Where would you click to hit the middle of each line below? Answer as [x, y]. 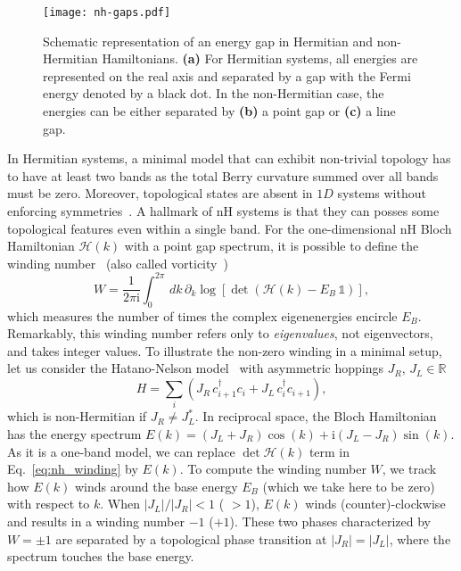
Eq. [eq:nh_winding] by [73, 469]
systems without [382, 193]
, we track [409, 469]
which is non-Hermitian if [77, 416]
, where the [420, 538]
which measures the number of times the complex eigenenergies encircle [202, 315]
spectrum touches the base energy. [101, 556]
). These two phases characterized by [330, 521]
